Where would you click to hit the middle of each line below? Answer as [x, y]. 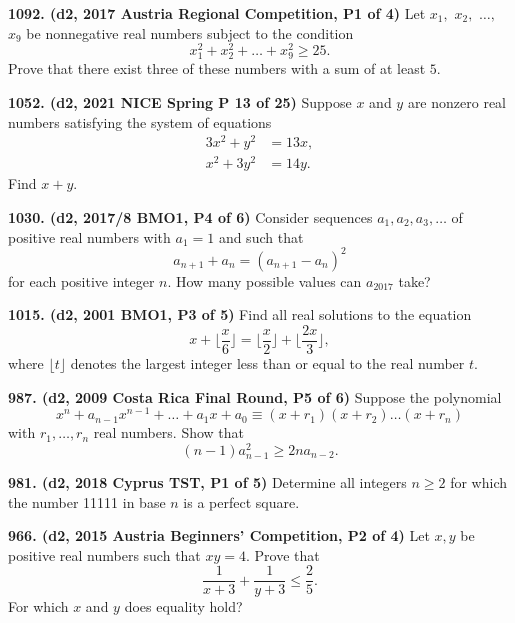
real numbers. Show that [169, 432]
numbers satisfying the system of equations [140, 121]
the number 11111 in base [87, 501]
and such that [261, 236]
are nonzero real [456, 102]
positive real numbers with [89, 236]
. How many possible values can [264, 280]
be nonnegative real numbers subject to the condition [190, 32]
